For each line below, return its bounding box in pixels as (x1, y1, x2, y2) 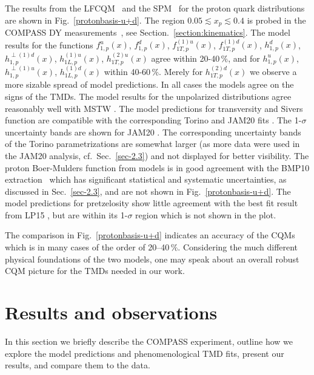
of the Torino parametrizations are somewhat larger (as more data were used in (5, 137, 300, 150)
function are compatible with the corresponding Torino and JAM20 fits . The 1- (5, 114, 302, 126)
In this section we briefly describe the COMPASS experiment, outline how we (5, 334, 293, 347)
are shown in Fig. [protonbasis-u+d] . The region (5, 13, 185, 26)
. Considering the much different (178, 241, 298, 253)
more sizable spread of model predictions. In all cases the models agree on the (5, 78, 294, 91)
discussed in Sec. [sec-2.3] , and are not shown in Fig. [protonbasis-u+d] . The (5, 184, 291, 197)
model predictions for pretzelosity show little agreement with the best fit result (5, 197, 298, 209)
